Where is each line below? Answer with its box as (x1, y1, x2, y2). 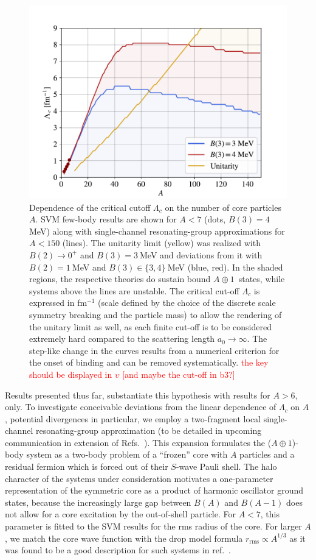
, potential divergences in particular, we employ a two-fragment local (5, 412, 261, 425)
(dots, (204, 213, 226, 225)
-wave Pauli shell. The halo (176, 460, 277, 473)
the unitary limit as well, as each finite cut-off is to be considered (29, 320, 272, 333)
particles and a (239, 448, 295, 461)
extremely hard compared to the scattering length (29, 332, 215, 345)
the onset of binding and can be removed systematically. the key (29, 356, 269, 369)
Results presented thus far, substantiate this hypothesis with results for (5, 388, 270, 401)
